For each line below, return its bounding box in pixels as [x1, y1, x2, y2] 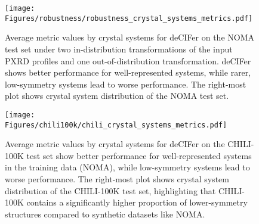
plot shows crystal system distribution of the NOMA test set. [5, 89, 229, 102]
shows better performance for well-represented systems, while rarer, [5, 66, 251, 79]
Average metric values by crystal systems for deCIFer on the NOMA [5, 31, 254, 43]
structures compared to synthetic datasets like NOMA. [5, 207, 205, 220]
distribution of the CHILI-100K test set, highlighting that [5, 184, 216, 197]
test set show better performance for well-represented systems [26, 149, 252, 161]
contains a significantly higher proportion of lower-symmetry [26, 196, 248, 209]
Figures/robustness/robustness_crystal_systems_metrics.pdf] [5, 14, 253, 23]
